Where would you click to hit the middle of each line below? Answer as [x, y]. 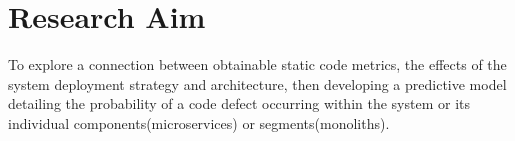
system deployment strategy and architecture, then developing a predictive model [257, 83]
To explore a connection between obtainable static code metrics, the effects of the [257, 64]
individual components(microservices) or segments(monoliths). [199, 122]
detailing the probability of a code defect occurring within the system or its [239, 103]
